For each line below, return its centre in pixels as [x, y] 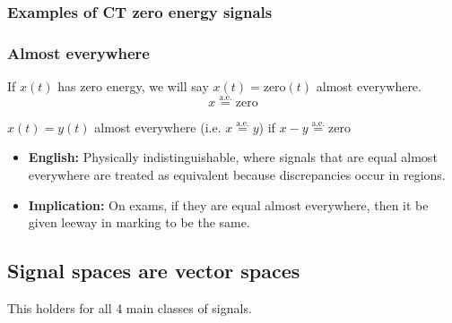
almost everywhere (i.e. [158, 127]
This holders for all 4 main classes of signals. [130, 308]
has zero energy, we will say [133, 86]
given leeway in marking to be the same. [139, 222]
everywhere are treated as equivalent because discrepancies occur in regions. [237, 175]
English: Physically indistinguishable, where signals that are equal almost [233, 157]
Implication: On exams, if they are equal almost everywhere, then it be [228, 204]
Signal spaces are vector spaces [154, 271]
